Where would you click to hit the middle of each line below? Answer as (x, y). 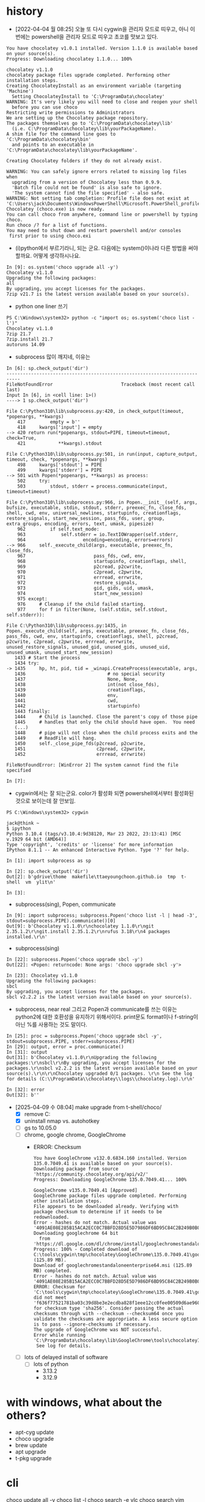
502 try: (34, 481)
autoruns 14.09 (26, 344)
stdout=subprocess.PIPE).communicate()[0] (61, 921)
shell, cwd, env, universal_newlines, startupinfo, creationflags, (94, 513)
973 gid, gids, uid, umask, (86, 588)
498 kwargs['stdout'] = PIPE (60, 465)
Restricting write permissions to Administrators (71, 112)
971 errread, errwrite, (80, 577)
